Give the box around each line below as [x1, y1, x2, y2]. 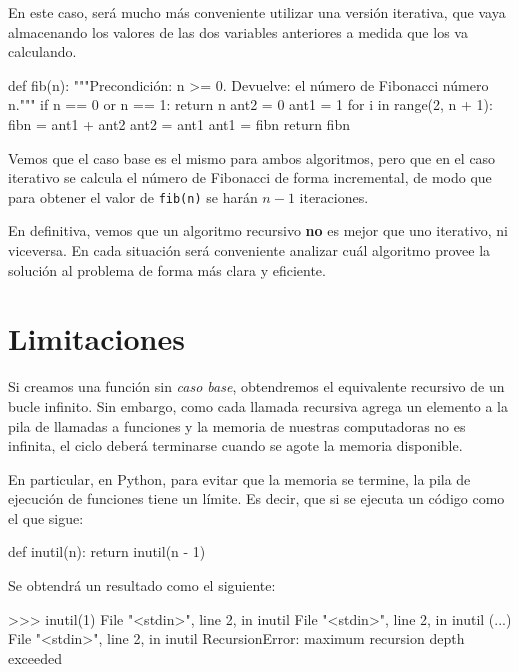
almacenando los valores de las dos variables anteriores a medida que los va [8, 21, 468, 42]
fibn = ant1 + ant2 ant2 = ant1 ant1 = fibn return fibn [8, 113, 350, 134]
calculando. [8, 41, 77, 62]
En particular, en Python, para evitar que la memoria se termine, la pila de [8, 468, 471, 489]
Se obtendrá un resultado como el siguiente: [8, 575, 276, 596]
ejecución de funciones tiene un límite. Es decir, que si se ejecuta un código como [8, 488, 505, 509]
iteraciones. [299, 186, 369, 207]
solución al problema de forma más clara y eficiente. [8, 259, 326, 280]
